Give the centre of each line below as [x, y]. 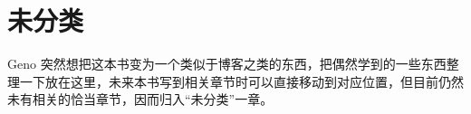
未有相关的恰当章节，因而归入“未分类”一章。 [140, 99]
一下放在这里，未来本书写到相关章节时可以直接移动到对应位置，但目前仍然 [241, 81]
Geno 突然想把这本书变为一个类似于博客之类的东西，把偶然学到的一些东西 [227, 64]
